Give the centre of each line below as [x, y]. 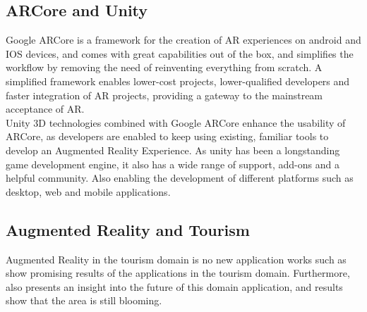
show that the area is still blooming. [84, 300]
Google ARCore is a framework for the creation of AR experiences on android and [183, 40]
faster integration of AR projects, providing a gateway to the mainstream [164, 95]
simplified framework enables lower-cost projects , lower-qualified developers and [178, 81]
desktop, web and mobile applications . [88, 191]
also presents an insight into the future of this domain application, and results [174, 286]
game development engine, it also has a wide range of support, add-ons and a [173, 164]
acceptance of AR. [45, 109]
